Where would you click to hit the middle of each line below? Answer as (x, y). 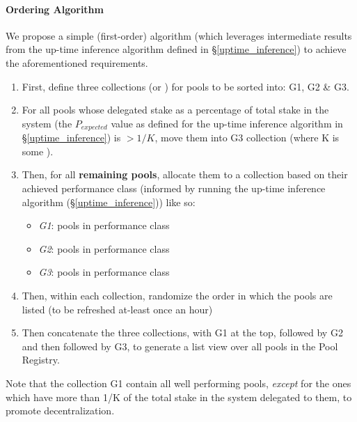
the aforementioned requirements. (77, 62)
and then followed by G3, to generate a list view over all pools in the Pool (180, 346)
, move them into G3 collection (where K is (247, 138)
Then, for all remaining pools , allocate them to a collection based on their (185, 174)
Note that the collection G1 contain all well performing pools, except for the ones (178, 383)
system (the (47, 123)
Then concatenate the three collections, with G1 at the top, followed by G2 (182, 333)
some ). (38, 151)
